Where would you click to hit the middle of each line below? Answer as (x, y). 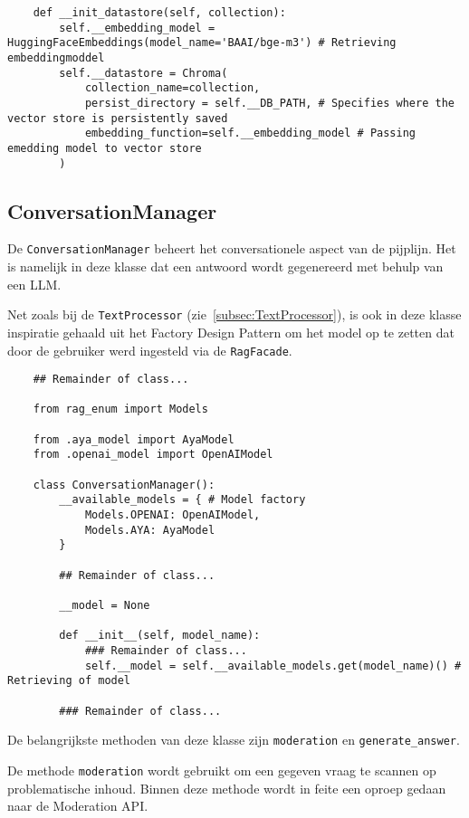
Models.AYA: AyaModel (150, 530)
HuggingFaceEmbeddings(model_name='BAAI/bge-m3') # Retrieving (202, 43)
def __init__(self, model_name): (160, 636)
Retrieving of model (69, 681)
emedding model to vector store (105, 148)
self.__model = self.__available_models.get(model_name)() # (273, 666)
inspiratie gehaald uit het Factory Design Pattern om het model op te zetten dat (231, 332)
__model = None (105, 606)
